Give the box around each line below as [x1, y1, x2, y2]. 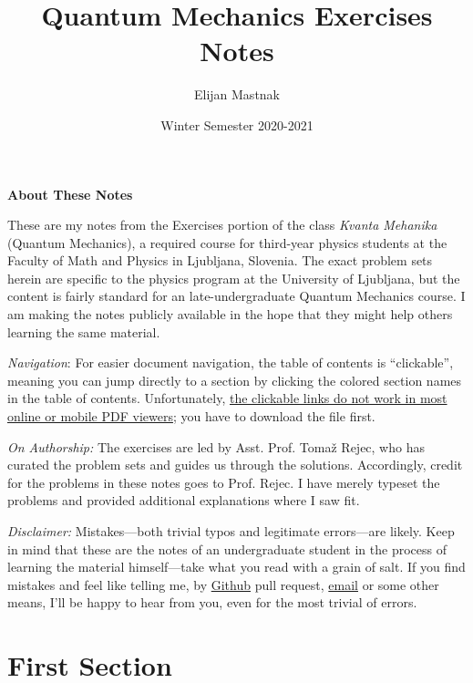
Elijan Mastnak [193, 85, 281, 104]
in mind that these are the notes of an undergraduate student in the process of [7, 539, 447, 558]
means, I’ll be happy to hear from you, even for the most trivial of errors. [7, 593, 417, 612]
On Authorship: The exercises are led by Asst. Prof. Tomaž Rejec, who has [7, 437, 425, 456]
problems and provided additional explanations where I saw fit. [7, 491, 360, 510]
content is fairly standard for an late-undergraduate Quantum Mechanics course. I [7, 286, 466, 305]
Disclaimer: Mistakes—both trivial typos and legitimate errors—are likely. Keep [7, 522, 455, 540]
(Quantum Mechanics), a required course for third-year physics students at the [7, 233, 447, 252]
